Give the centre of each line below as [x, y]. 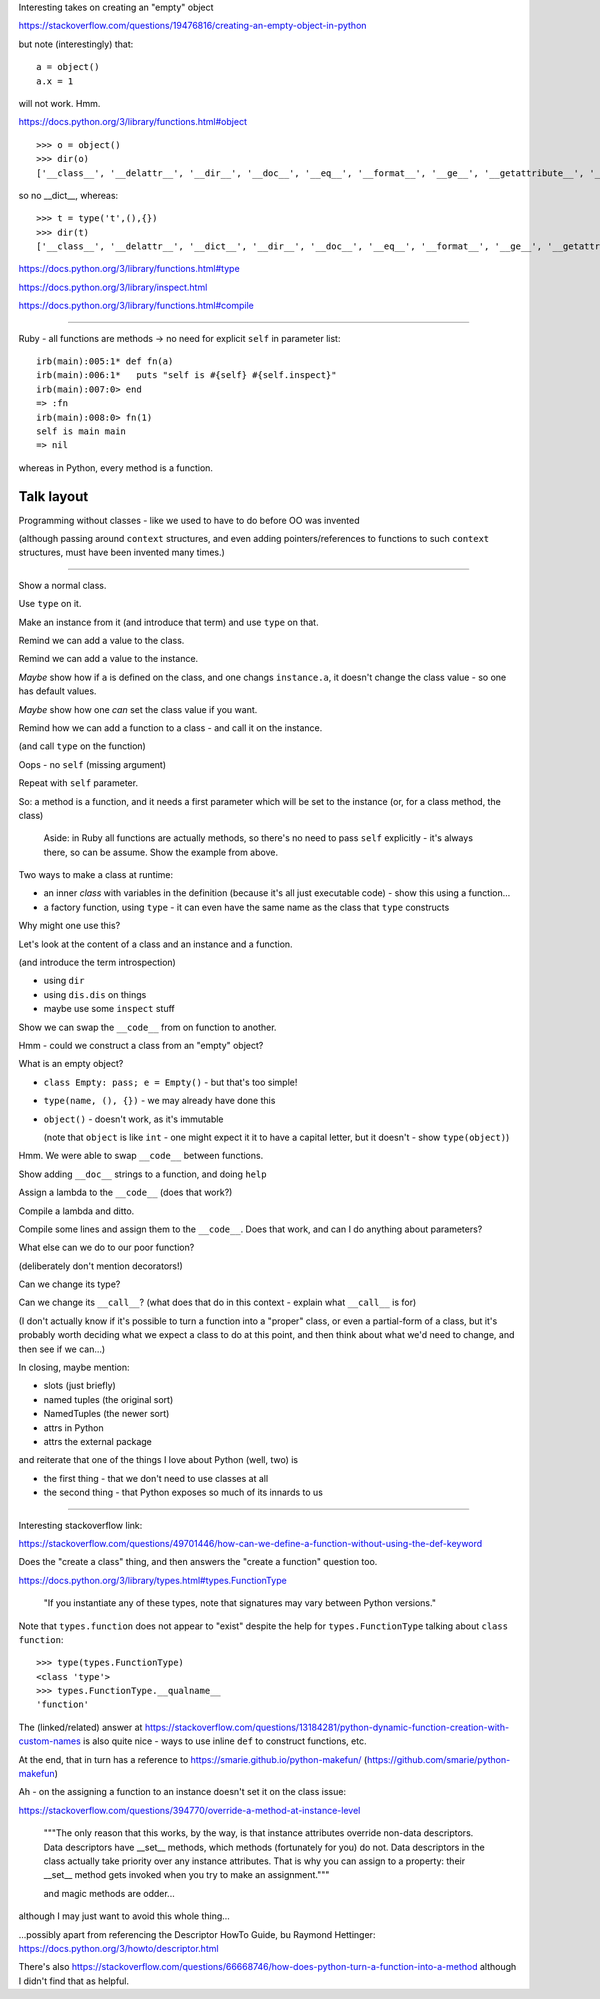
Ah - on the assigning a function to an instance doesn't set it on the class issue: [182, 1792]
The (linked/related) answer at [80, 1727]
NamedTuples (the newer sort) [106, 1414]
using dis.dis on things [95, 994]
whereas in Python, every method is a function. [116, 467]
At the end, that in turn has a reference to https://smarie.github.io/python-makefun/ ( [193, 1759]
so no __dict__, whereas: [68, 195]
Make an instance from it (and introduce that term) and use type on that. [168, 622]
